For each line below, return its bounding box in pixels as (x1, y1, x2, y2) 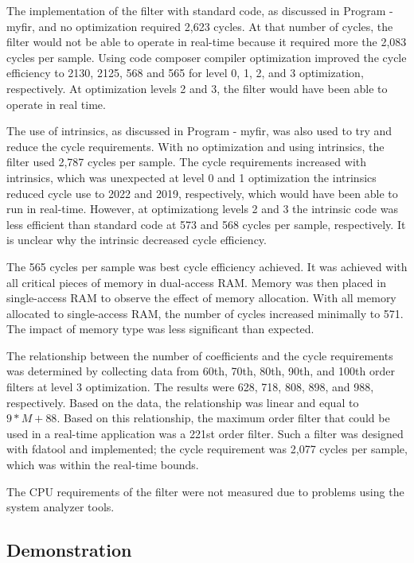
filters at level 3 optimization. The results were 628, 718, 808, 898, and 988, (6, 379, 374, 395)
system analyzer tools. (6, 499, 115, 515)
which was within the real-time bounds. (6, 456, 199, 473)
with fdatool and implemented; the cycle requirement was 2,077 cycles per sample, (6, 441, 408, 457)
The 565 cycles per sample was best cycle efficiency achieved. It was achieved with (6, 258, 408, 274)
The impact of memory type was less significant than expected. (6, 320, 314, 337)
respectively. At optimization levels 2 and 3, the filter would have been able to (6, 80, 388, 96)
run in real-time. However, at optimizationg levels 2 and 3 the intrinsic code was (6, 200, 398, 217)
